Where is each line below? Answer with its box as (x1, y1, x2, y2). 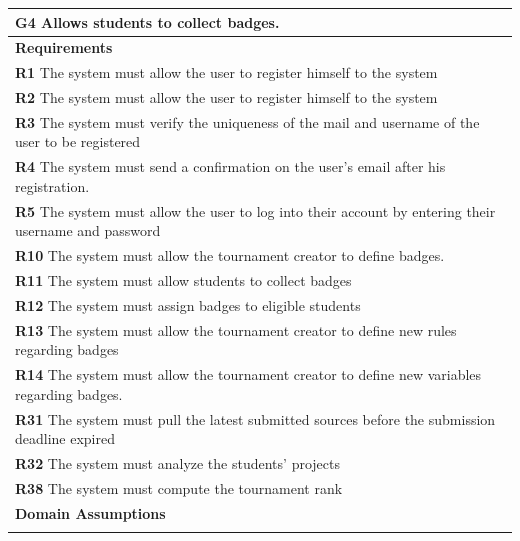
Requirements (15, 37, 113, 58)
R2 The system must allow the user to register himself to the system (15, 87, 438, 108)
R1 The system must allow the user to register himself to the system (15, 62, 438, 83)
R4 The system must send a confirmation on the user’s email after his (15, 156, 446, 177)
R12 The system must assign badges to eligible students (15, 294, 361, 315)
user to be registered (15, 131, 141, 152)
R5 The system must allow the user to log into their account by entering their (15, 200, 496, 221)
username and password (15, 220, 161, 241)
